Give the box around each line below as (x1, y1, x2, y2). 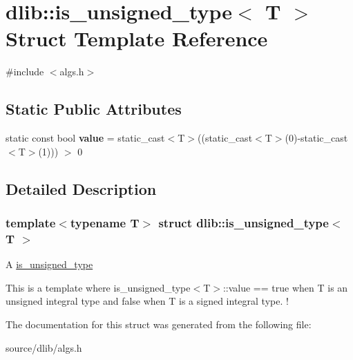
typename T (70, 214, 140, 231)
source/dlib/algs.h (6, 340, 82, 354)
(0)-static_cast (285, 131, 348, 145)
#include (6, 64, 44, 79)
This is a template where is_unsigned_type (6, 280, 191, 294)
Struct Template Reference (6, 24, 268, 53)
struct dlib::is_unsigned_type (158, 214, 329, 231)
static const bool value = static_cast (6, 131, 165, 145)
